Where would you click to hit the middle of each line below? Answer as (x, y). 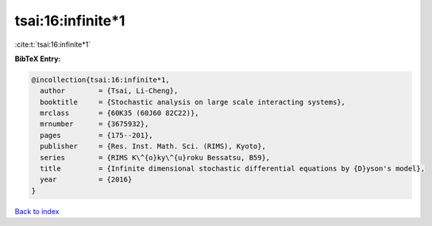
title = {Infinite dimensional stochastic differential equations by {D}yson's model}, (232, 169)
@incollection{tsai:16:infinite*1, (100, 80)
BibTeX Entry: (38, 59)
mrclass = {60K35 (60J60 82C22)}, (120, 113)
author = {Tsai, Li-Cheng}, (109, 91)
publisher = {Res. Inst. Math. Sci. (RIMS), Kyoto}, (153, 146)
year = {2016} (86, 180)
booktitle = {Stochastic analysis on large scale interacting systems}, (193, 102)
